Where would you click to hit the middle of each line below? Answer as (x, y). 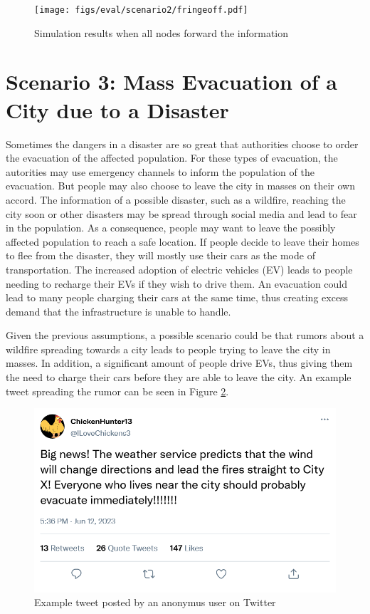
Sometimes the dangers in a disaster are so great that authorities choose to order (182, 144)
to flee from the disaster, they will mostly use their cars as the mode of (160, 255)
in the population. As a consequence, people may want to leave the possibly (171, 228)
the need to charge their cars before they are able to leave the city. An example (179, 377)
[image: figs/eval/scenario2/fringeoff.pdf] (141, 10)
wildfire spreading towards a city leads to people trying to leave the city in (168, 349)
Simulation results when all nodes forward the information (162, 32)
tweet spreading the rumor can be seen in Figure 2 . (117, 391)
